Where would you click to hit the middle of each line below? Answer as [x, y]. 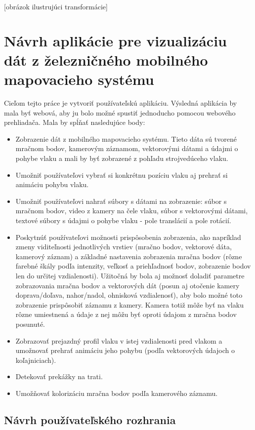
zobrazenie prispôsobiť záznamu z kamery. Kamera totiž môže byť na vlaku [129, 304]
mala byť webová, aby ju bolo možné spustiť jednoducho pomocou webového [120, 112]
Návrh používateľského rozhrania [90, 419]
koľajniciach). [36, 360]
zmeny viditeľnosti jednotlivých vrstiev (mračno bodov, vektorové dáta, [124, 247]
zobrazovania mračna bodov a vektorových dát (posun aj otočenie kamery [127, 285]
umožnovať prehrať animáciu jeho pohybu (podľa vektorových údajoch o [125, 350]
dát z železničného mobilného [106, 59]
